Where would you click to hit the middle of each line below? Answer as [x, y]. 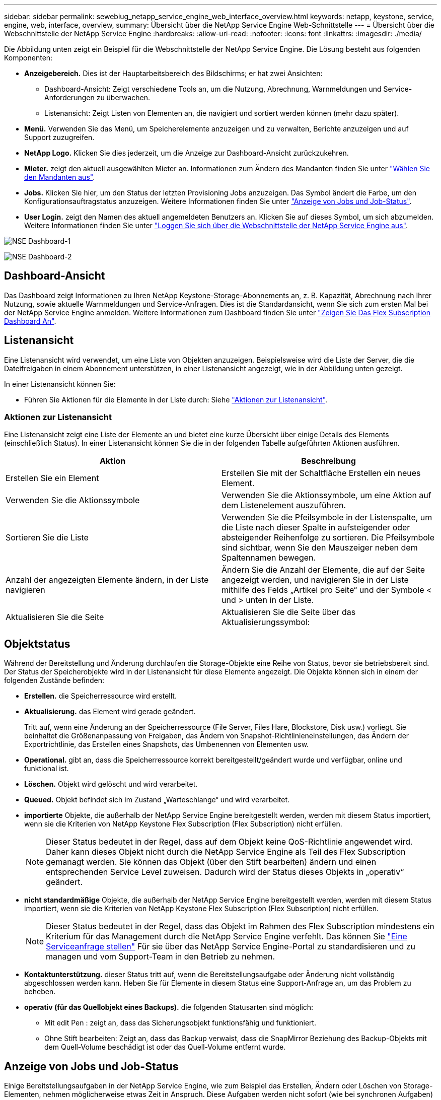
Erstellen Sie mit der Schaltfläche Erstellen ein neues [321, 473]
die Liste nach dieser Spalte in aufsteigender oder [316, 528]
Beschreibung [328, 461]
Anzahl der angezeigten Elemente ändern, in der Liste [107, 580]
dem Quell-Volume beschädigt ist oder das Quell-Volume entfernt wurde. [165, 1047]
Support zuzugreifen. [59, 137]
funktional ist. [47, 769]
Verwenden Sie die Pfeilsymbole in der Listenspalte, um [327, 518]
